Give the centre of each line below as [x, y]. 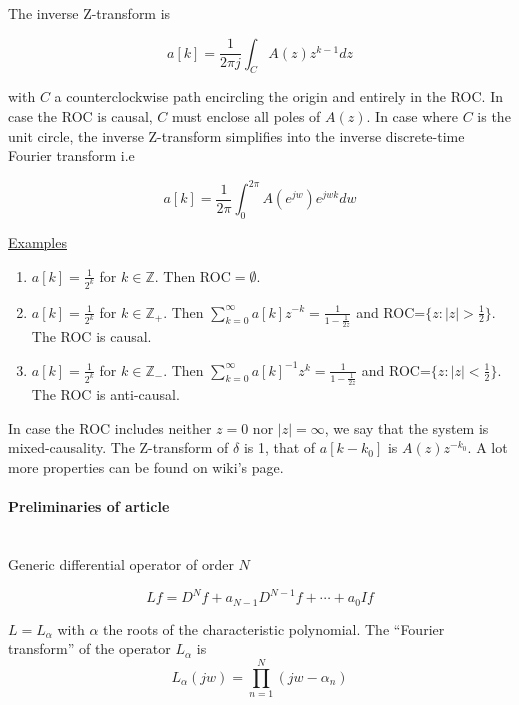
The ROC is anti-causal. [105, 394]
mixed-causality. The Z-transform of [118, 447]
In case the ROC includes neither [110, 427]
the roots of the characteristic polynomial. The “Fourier [274, 628]
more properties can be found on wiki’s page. [146, 467]
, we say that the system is [406, 427]
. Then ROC [192, 275]
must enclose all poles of [246, 115]
